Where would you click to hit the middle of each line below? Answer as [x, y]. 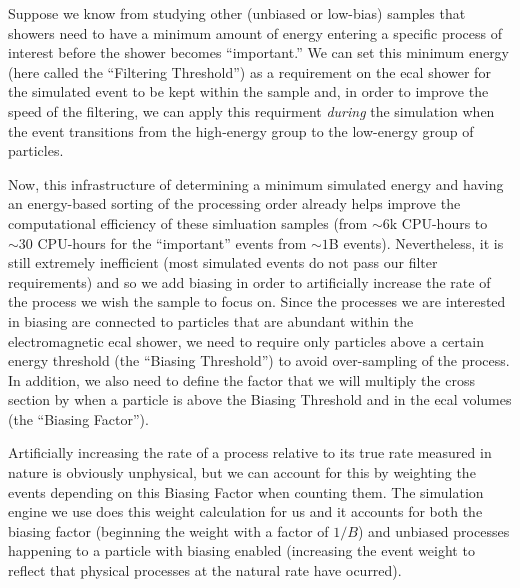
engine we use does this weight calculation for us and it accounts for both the [245, 511]
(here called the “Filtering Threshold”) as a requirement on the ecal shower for [249, 71]
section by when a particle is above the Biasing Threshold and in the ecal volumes [260, 399]
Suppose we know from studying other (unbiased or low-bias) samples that [237, 13]
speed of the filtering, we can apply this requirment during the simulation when [251, 110]
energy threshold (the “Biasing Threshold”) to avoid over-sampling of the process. [259, 360]
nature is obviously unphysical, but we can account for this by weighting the [242, 472]
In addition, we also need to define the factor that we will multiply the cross [241, 379]
